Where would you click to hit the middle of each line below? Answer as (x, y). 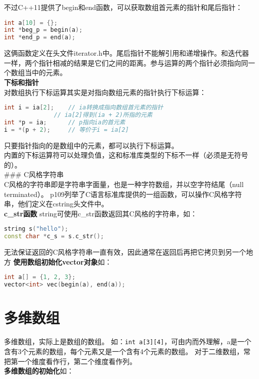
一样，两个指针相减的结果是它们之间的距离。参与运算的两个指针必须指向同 (126, 62)
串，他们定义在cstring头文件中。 (56, 204)
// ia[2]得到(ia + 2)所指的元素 (103, 115)
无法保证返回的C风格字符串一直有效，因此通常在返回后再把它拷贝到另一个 (125, 252)
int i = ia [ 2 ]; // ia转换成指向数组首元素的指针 (84, 108)
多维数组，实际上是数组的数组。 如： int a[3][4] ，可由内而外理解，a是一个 (128, 341)
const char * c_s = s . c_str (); (54, 237)
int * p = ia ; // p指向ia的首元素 (65, 122)
